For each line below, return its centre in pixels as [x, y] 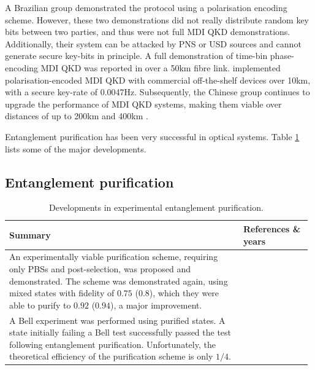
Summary [30, 234]
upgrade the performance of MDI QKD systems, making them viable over [143, 104]
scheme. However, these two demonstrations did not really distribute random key [157, 19]
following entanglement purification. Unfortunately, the [112, 344]
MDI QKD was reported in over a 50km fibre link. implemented [161, 67]
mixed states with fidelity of [62, 293]
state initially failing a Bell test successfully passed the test [120, 332]
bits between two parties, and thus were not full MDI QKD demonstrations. [148, 32]
